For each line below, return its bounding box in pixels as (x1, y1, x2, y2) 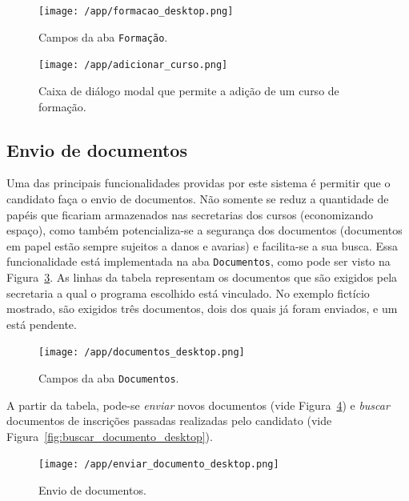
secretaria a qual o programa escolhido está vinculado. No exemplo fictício (6, 284, 370, 301)
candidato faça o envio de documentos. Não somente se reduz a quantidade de (6, 190, 389, 206)
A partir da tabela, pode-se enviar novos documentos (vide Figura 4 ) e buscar (6, 396, 390, 413)
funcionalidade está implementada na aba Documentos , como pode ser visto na (6, 253, 391, 270)
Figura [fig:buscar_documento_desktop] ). (6, 427, 213, 444)
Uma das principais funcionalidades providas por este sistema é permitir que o (6, 174, 391, 191)
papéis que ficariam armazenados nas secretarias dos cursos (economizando (6, 206, 374, 222)
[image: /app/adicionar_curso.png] (38, 59, 228, 71)
